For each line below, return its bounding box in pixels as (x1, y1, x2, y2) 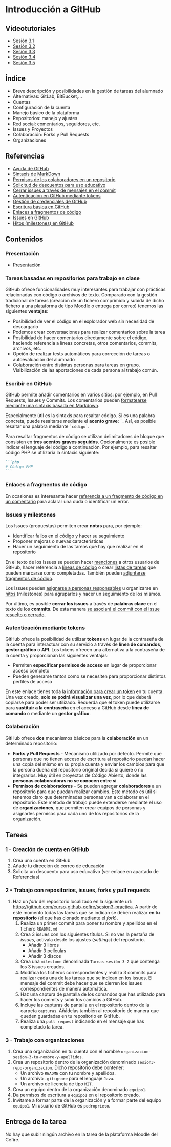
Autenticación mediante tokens (5, 624, 85, 631)
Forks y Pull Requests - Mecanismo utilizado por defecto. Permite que (12, 750, 162, 756)
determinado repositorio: (5, 740, 58, 746)
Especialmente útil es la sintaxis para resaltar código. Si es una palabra (5, 412, 155, 419)
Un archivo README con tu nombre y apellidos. (20, 1070, 116, 1076)
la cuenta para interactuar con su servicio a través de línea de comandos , (5, 641, 162, 647)
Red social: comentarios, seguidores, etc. (12, 121, 100, 127)
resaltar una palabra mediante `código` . (5, 423, 90, 429)
